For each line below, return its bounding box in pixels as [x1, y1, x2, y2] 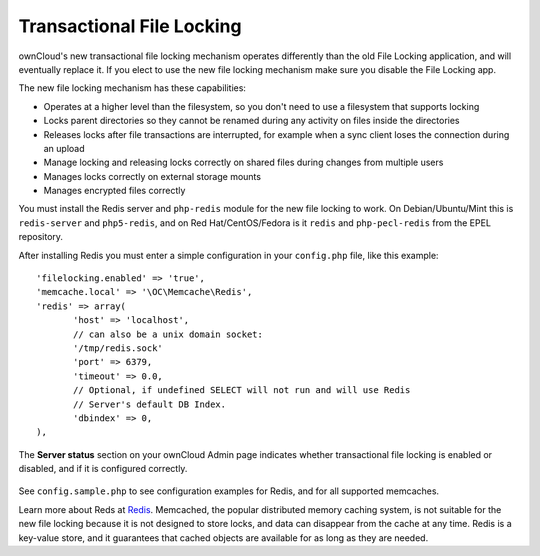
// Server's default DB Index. [73, 398, 227, 410]
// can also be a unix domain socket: [73, 328, 264, 340]
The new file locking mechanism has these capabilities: [18, 82, 247, 94]
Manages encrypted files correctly [43, 185, 186, 197]
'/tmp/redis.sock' [73, 342, 164, 354]
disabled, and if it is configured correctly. [18, 463, 188, 475]
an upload [43, 142, 85, 154]
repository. [18, 231, 64, 243]
